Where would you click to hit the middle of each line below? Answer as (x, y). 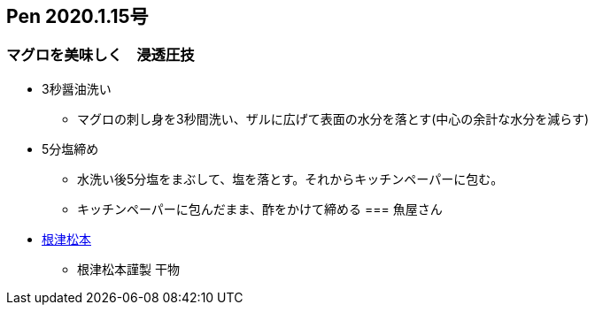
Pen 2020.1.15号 (77, 16)
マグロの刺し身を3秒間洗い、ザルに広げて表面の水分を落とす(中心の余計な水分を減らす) (333, 118)
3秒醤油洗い (77, 88)
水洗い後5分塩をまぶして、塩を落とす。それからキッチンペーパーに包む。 (290, 179)
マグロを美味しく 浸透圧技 (100, 55)
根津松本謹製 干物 (128, 269)
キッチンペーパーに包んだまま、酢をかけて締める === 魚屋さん (260, 209)
